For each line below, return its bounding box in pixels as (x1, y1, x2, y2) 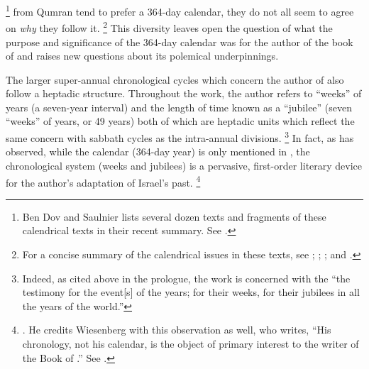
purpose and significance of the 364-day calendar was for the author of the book (6, 34, 353, 49)
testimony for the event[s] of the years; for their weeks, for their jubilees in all (22, 285, 360, 299)
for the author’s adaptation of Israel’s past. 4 (6, 172, 201, 189)
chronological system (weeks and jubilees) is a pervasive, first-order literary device (6, 158, 363, 172)
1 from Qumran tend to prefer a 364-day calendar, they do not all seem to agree (6, 2, 354, 18)
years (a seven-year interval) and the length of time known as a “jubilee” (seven (6, 99, 353, 114)
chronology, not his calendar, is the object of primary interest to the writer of (22, 336, 359, 351)
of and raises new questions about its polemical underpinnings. (6, 48, 279, 63)
